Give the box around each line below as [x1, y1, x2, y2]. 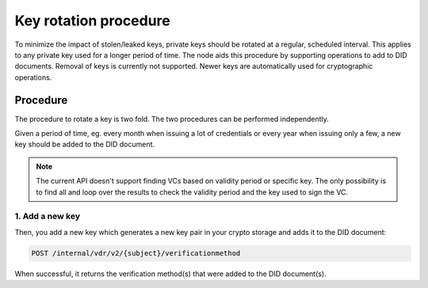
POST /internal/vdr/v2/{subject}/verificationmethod [31, 248, 241, 257]
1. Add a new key [14, 210, 81, 222]
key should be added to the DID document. [14, 139, 155, 150]
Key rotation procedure [14, 12, 170, 29]
